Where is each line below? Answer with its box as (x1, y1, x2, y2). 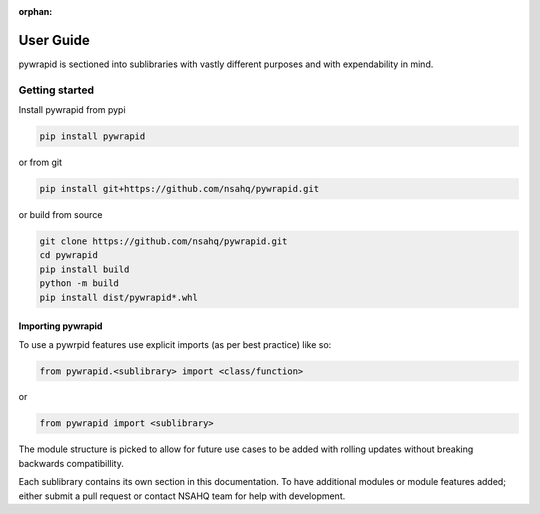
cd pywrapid (39, 250, 99, 261)
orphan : (18, 6, 53, 17)
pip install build (39, 263, 130, 275)
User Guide (18, 31, 90, 49)
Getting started (18, 83, 95, 97)
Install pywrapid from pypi (18, 104, 126, 116)
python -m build (39, 278, 120, 289)
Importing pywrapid (18, 320, 103, 332)
